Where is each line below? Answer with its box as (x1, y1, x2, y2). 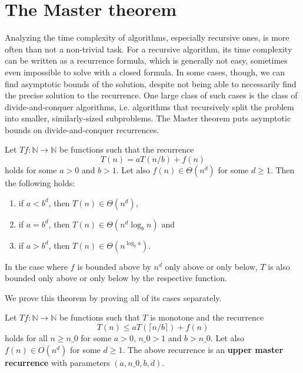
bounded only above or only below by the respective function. (5, 272, 227, 284)
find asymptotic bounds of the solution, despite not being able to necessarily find (5, 77, 297, 90)
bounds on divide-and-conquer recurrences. (5, 123, 159, 136)
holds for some (5, 164, 57, 176)
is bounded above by (77, 260, 151, 272)
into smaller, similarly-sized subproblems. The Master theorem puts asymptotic (5, 112, 291, 124)
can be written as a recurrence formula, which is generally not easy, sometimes (5, 54, 288, 67)
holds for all (5, 332, 48, 344)
